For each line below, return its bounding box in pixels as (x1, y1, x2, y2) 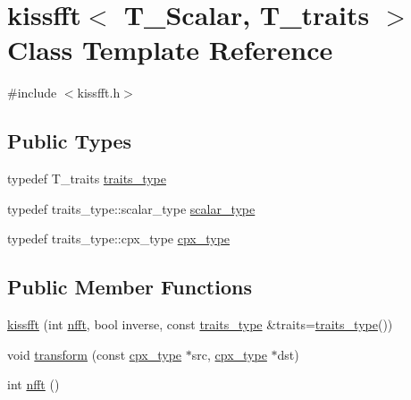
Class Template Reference (7, 31, 333, 68)
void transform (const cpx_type (7, 345, 182, 363)
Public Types (7, 127, 132, 155)
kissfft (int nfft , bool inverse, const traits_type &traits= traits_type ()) (7, 315, 393, 334)
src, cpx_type (191, 345, 267, 363)
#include (7, 83, 57, 102)
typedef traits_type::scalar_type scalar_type (7, 199, 256, 217)
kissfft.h (77, 83, 121, 102)
